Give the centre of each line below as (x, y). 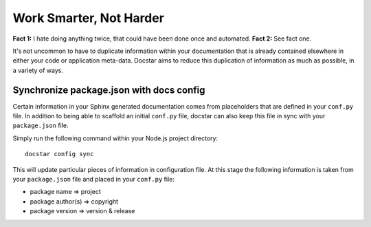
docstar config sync (59, 154)
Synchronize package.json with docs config (109, 90)
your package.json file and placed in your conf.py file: (93, 179)
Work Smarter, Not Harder (89, 18)
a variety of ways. (38, 70)
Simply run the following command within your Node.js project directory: (115, 138)
